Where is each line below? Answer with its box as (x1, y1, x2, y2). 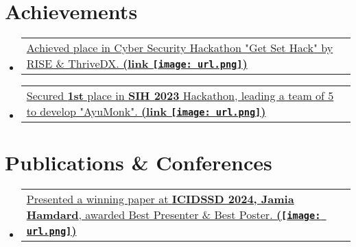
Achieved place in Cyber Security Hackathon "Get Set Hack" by (26, 40, 333, 56)
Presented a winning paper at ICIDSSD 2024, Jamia (26, 191, 294, 207)
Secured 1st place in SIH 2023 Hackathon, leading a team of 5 (26, 88, 334, 104)
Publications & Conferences (5, 148, 272, 177)
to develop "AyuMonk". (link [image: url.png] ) (26, 103, 266, 120)
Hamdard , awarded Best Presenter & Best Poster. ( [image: (26, 207, 321, 223)
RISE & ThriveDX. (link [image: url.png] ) (26, 55, 248, 72)
